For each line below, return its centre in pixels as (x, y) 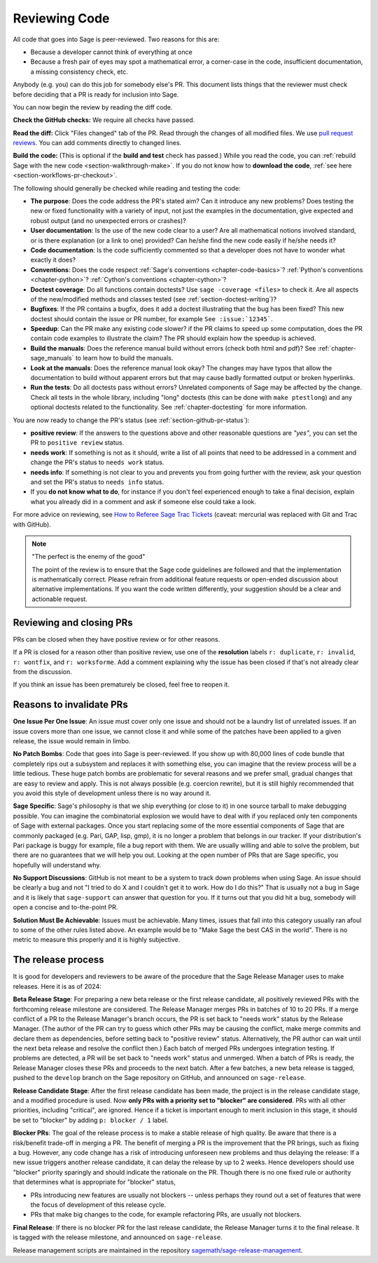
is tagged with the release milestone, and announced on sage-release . (118, 1237)
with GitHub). (32, 524)
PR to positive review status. (77, 443)
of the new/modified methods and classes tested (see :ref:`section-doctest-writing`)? (153, 299)
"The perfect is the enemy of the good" (89, 557)
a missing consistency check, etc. (79, 72)
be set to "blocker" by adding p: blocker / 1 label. (91, 1120)
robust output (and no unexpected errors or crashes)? (108, 220)
